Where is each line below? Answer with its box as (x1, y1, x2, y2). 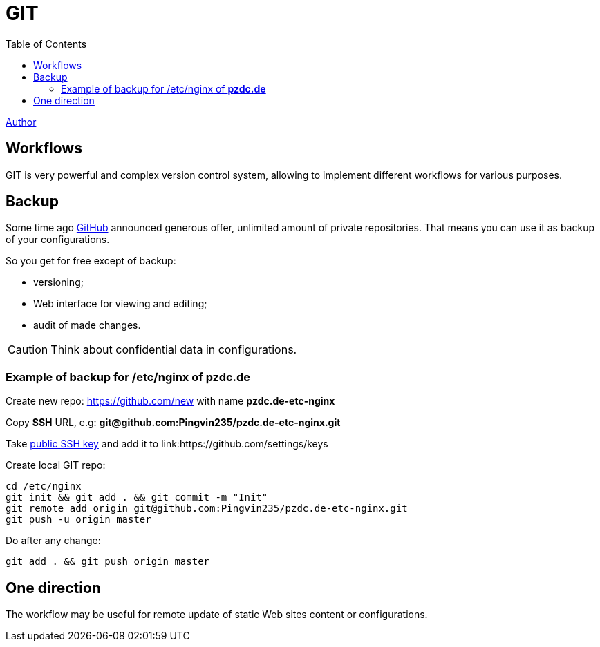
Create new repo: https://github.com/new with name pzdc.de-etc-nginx (6, 395, 335, 407)
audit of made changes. (33, 319, 141, 331)
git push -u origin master (6, 514, 151, 525)
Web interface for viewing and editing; (33, 298, 207, 310)
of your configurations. (6, 233, 110, 246)
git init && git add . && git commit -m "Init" (6, 492, 268, 503)
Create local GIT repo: (6, 459, 106, 472)
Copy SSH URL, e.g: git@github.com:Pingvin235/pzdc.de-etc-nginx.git (6, 416, 341, 429)
